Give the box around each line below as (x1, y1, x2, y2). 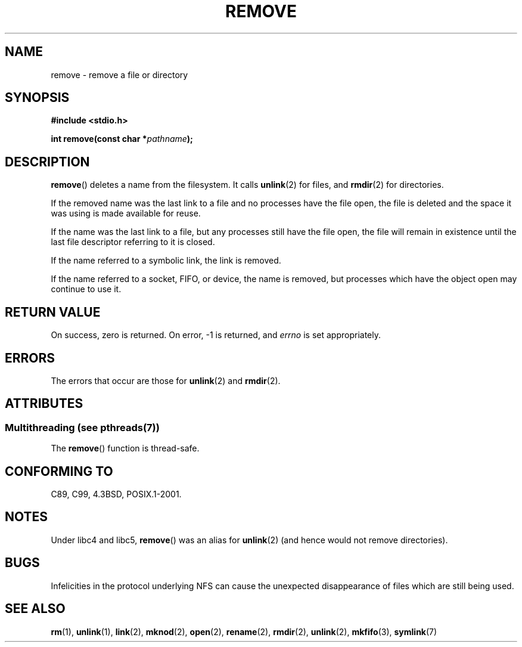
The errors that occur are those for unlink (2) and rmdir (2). (51, 375, 281, 386)
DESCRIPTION (5, 154, 90, 169)
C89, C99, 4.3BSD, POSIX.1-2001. (51, 489, 182, 500)
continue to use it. (51, 284, 122, 295)
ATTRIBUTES (5, 396, 83, 411)
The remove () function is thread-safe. (51, 443, 200, 454)
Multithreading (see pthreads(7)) (5, 421, 160, 434)
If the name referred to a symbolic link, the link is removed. (51, 255, 281, 266)
